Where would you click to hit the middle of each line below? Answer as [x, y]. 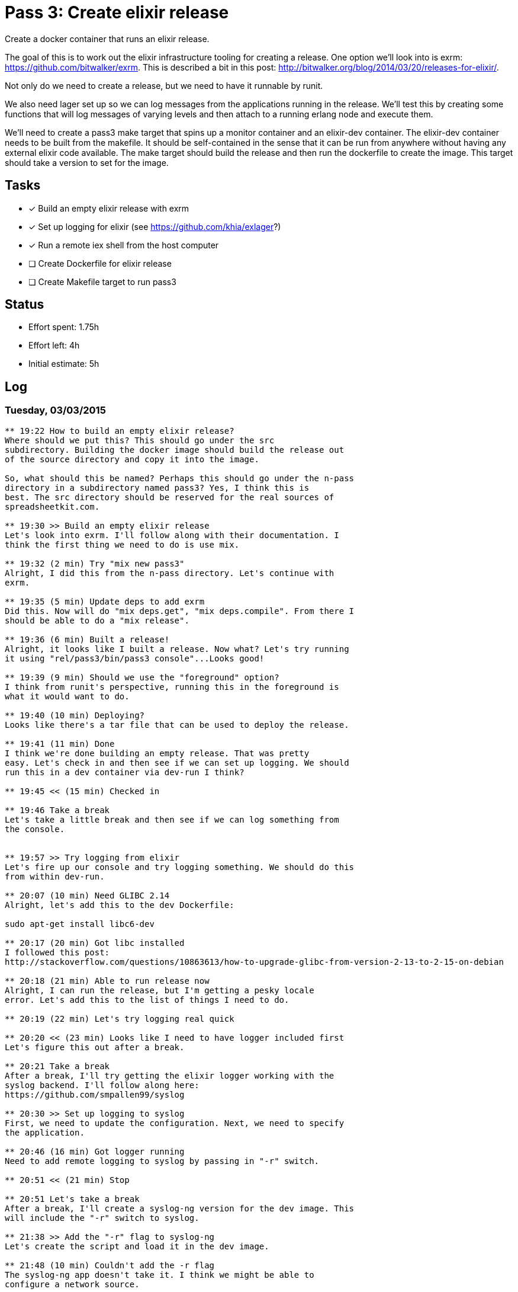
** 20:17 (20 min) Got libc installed [95, 943]
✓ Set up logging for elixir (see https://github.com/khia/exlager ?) [155, 226]
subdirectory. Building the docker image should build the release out [175, 450]
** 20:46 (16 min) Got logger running [95, 1151]
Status [25, 305]
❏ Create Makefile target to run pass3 [102, 282]
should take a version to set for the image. [87, 162]
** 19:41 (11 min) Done [60, 743]
